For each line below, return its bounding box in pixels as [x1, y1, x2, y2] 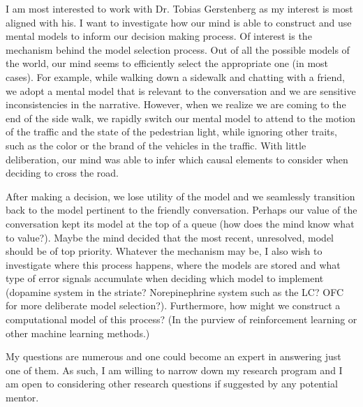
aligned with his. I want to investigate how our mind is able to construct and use [6, 15, 352, 29]
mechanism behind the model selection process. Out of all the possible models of [6, 42, 350, 57]
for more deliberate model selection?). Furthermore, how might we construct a [6, 298, 341, 313]
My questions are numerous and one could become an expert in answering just [6, 349, 341, 364]
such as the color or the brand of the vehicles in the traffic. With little [6, 138, 306, 152]
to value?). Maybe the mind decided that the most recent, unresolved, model [6, 230, 334, 244]
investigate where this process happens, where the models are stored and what [6, 257, 341, 272]
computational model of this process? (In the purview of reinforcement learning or [6, 312, 357, 327]
